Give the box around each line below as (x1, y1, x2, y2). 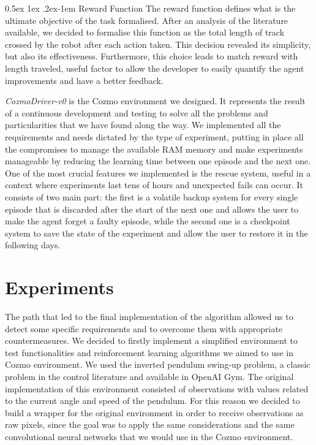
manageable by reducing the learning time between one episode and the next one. (5, 154, 311, 167)
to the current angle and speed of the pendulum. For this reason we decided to (5, 394, 300, 407)
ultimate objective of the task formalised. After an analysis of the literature (5, 13, 288, 26)
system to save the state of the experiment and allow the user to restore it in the (5, 226, 308, 239)
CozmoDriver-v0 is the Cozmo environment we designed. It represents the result (5, 94, 306, 107)
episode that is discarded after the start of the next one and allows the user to (5, 202, 299, 215)
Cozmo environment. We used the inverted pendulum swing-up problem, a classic (5, 358, 310, 371)
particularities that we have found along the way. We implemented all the (5, 118, 281, 131)
